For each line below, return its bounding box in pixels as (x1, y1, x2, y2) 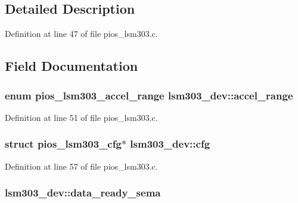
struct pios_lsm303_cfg (5, 136, 122, 151)
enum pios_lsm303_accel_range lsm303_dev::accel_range (5, 88, 293, 102)
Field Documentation (5, 57, 138, 75)
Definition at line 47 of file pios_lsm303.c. (5, 27, 158, 40)
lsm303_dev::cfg (130, 136, 210, 151)
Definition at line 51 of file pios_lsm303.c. (5, 111, 158, 123)
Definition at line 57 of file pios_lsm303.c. (5, 160, 158, 172)
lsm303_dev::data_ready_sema (5, 185, 161, 200)
